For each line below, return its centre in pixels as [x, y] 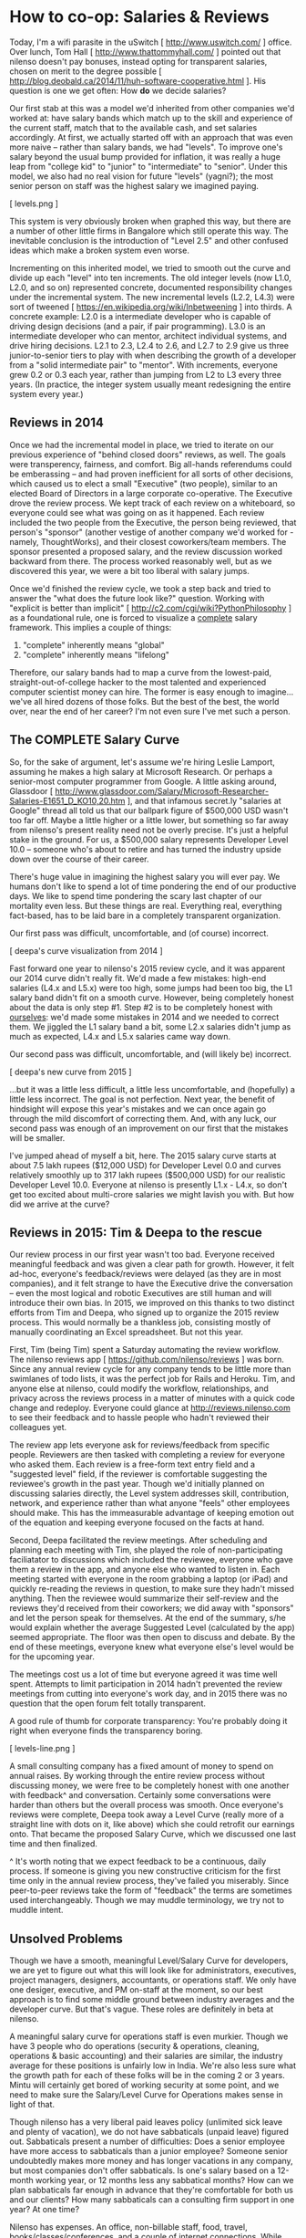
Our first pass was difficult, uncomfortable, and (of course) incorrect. [139, 933]
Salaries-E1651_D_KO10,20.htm [67, 800]
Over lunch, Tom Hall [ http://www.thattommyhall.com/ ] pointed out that [145, 51]
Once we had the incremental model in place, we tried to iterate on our [142, 444]
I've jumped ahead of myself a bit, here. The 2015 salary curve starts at [143, 1156]
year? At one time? [45, 2210]
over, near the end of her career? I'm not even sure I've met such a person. [150, 711]
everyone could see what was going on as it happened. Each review [137, 512]
